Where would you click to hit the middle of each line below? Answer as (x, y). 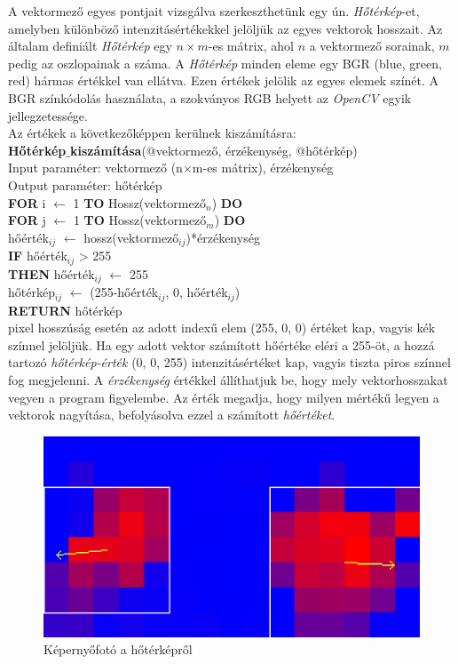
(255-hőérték (124, 292)
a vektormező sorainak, (372, 46)
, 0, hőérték (197, 292)
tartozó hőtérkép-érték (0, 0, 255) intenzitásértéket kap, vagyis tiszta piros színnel (229, 362)
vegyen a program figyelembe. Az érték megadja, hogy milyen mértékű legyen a (224, 397)
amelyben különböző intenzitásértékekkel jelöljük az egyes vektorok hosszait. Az (225, 28)
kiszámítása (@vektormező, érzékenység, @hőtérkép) (213, 150)
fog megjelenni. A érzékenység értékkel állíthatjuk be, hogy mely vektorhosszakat (228, 379)
